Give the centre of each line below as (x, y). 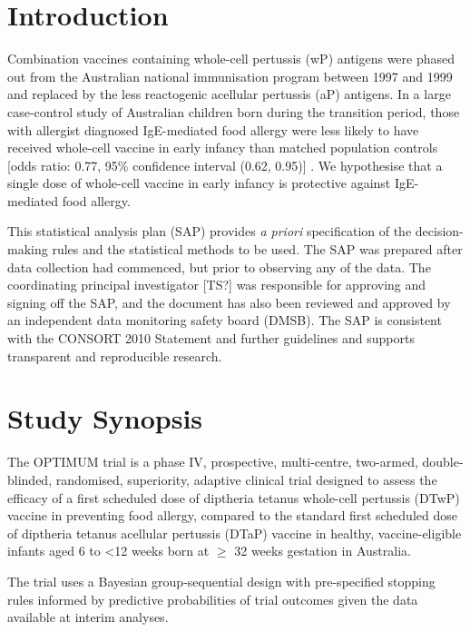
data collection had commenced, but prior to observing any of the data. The (219, 267)
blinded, (30, 479)
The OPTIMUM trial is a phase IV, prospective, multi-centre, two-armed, (213, 462)
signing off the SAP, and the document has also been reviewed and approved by (229, 302)
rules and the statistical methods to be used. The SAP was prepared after (257, 249)
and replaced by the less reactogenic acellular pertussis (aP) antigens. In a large (229, 94)
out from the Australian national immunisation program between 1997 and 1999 (230, 76)
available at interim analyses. (88, 617)
